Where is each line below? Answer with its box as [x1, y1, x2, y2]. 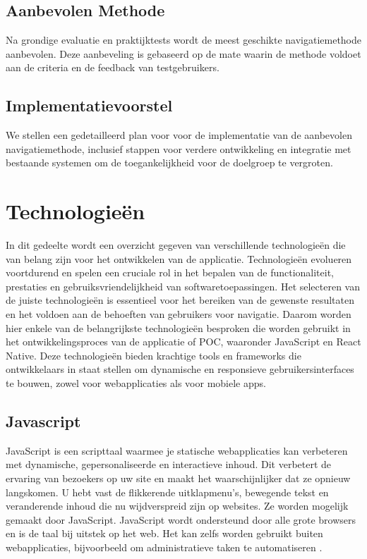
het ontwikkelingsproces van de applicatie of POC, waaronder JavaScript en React [6, 334, 361, 349]
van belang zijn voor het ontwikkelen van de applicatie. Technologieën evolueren [6, 251, 352, 266]
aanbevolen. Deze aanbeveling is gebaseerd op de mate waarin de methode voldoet [6, 46, 361, 61]
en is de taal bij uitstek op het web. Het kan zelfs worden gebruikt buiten [6, 526, 323, 541]
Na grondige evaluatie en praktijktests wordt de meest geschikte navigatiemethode [6, 32, 361, 47]
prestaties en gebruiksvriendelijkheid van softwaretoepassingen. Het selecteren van [6, 278, 360, 293]
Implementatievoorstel [6, 94, 173, 116]
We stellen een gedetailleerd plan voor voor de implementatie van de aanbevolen [6, 128, 352, 142]
